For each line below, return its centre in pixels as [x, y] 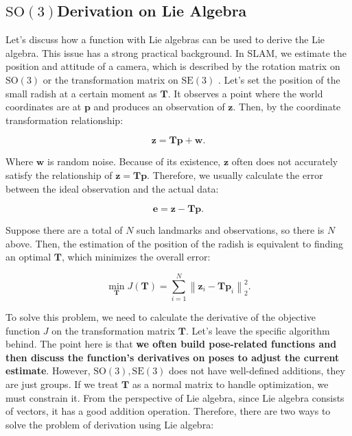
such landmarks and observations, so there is [231, 230]
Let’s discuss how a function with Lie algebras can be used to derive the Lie [165, 39]
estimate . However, [48, 371]
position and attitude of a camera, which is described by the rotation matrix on [173, 66]
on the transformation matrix [114, 330]
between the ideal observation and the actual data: [112, 188]
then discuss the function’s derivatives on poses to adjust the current [173, 357]
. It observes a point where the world [245, 93]
